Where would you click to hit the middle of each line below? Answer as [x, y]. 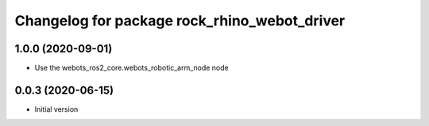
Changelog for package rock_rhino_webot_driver [180, 21]
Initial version [56, 109]
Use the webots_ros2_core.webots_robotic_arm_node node [132, 68]
